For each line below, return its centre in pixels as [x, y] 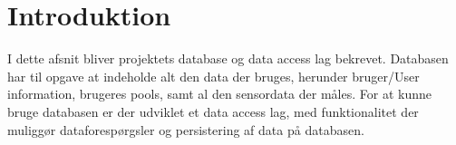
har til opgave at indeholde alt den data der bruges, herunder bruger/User [213, 76]
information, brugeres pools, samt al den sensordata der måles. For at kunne [219, 94]
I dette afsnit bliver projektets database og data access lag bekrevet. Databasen [228, 58]
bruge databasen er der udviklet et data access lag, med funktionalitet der [213, 111]
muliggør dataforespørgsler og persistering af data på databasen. [186, 129]
